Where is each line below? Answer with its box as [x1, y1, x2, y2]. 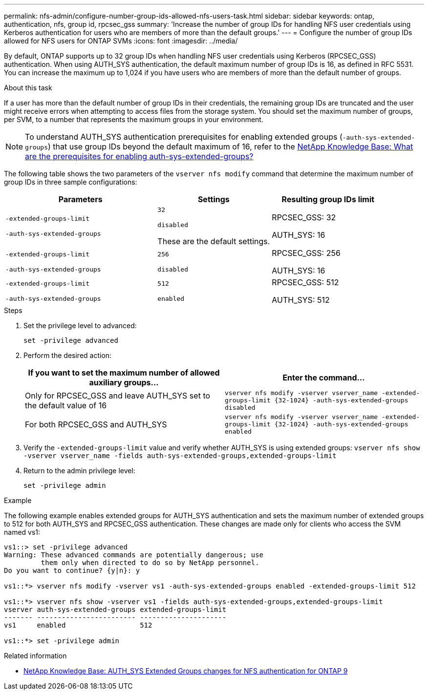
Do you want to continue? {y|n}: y [4, 567, 140, 574]
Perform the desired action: [23, 351, 112, 359]
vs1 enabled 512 [4, 621, 152, 629]
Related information [4, 652, 67, 660]
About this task [4, 84, 52, 92]
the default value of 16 [25, 400, 107, 410]
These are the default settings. [157, 236, 270, 246]
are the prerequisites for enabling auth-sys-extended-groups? [25, 151, 254, 161]
